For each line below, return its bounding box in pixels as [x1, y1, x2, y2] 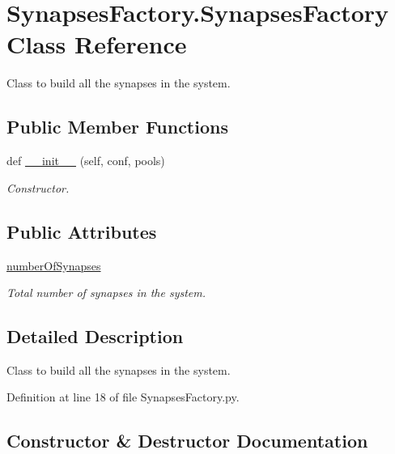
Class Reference [6, 28, 187, 61]
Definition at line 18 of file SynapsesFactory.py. [6, 388, 240, 405]
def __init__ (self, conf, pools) [6, 152, 165, 169]
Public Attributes [6, 219, 157, 244]
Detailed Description [6, 324, 184, 349]
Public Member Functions [6, 114, 228, 139]
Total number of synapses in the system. [6, 284, 206, 301]
